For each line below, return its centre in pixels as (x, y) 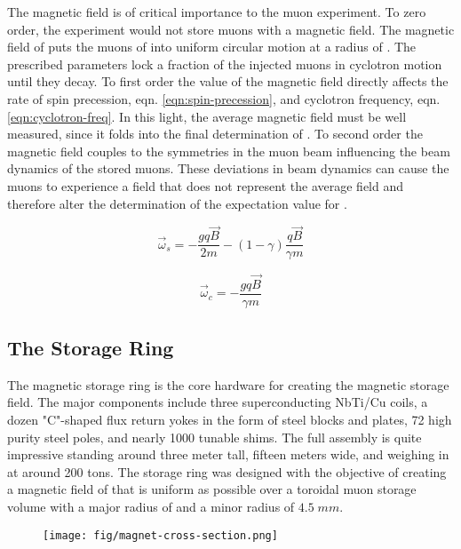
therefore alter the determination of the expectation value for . (177, 203)
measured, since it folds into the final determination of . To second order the (215, 134)
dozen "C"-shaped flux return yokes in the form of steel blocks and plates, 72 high (230, 420)
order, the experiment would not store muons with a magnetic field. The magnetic (231, 29)
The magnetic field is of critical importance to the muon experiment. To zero (217, 12)
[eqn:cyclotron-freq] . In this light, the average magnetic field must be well (207, 116)
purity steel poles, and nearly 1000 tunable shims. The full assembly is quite (215, 437)
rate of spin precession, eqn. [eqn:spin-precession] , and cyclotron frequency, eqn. (224, 98)
